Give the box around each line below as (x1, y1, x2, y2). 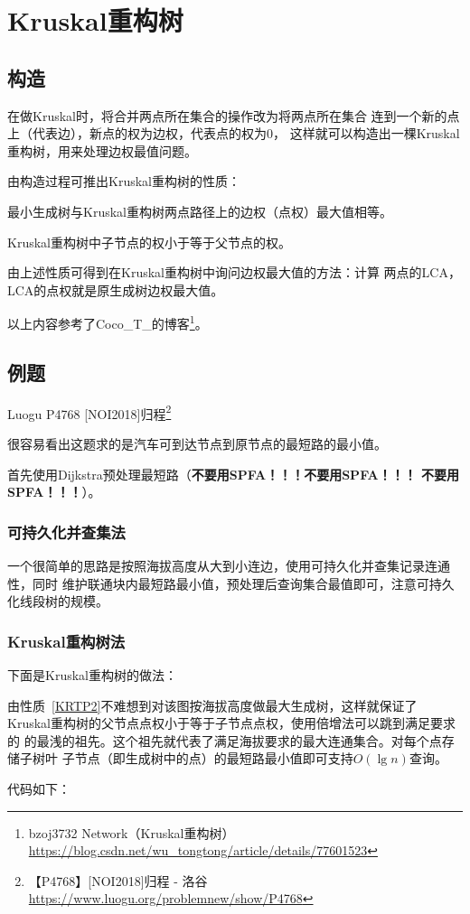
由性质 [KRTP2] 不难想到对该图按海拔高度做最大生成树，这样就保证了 (7, 695, 418, 714)
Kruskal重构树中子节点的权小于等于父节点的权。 (7, 232, 291, 251)
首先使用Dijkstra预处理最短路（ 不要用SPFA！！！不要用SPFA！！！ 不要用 (7, 464, 459, 483)
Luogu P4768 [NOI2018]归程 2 (7, 401, 172, 423)
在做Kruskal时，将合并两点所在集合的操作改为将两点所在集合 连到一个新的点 (7, 106, 460, 125)
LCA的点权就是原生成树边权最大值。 (7, 280, 224, 299)
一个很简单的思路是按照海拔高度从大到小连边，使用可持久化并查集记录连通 (7, 556, 450, 575)
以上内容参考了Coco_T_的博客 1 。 (7, 312, 208, 332)
